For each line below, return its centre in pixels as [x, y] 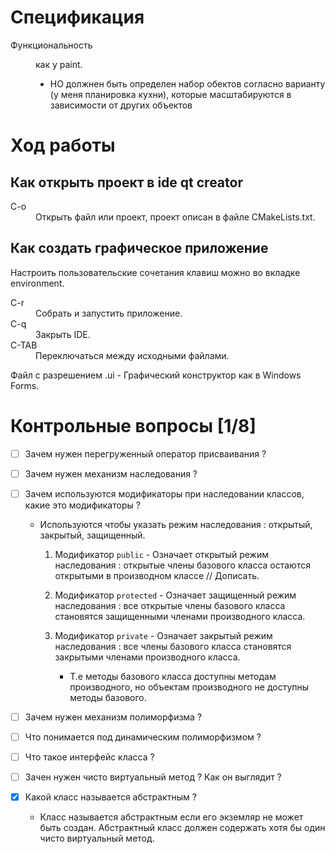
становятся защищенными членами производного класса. [180, 616]
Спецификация [77, 17]
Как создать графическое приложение [139, 248]
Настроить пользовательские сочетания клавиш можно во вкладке [155, 272]
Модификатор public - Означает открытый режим [162, 554]
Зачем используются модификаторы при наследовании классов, [164, 493]
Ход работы [63, 145]
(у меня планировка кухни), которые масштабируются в [170, 94]
